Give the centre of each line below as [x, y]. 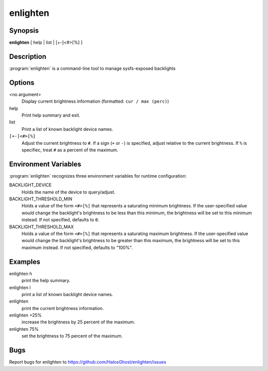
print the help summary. [46, 281]
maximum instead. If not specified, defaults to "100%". [77, 247]
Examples [25, 262]
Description [28, 56]
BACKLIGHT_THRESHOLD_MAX [41, 227]
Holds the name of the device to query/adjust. [68, 192]
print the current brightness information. [63, 308]
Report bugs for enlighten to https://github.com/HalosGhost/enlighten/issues [88, 362]
